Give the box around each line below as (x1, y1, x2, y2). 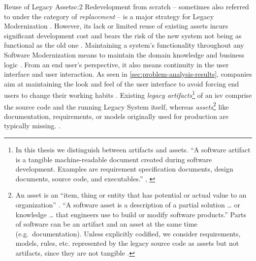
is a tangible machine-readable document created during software (15, 154, 212, 164)
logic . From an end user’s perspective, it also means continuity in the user (4, 59, 229, 69)
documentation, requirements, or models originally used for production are (4, 111, 229, 121)
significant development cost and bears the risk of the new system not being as (4, 30, 242, 40)
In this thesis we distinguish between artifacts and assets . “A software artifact (15, 145, 251, 155)
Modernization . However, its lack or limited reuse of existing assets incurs (4, 21, 228, 31)
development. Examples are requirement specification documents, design (15, 164, 233, 174)
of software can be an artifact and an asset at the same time (15, 219, 197, 229)
